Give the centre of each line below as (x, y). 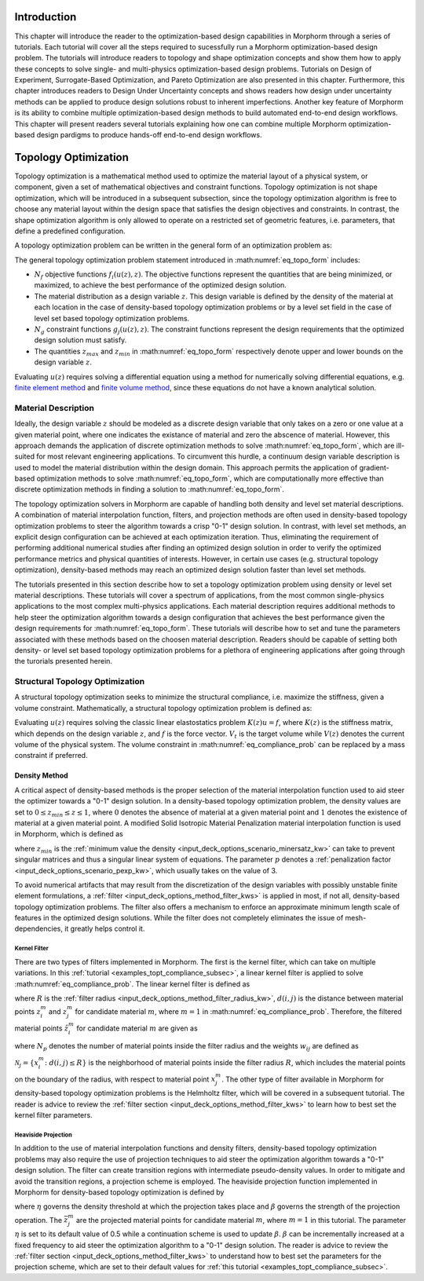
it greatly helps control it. (104, 929)
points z (27, 1012)
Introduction (46, 17)
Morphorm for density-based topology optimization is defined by (119, 1192)
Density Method (41, 776)
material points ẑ (42, 1028)
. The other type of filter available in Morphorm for (303, 1079)
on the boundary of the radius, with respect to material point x (115, 1079)
